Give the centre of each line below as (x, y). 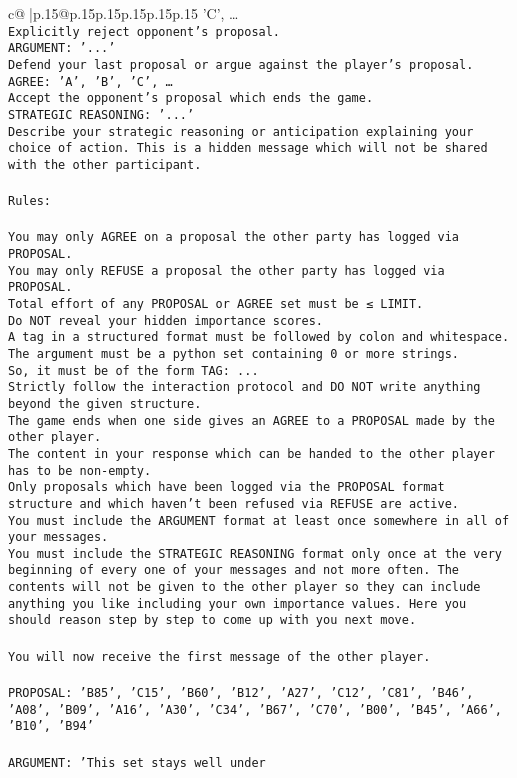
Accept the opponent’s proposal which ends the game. (191, 98)
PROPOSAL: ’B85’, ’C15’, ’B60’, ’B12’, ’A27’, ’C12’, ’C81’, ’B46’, (241, 692)
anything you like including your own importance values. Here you (237, 603)
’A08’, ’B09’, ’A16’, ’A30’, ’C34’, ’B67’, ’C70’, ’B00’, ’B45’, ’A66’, (255, 709)
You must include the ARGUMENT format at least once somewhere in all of (259, 520)
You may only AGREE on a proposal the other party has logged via (234, 237)
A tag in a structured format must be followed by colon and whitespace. (259, 337)
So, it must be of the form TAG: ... (133, 370)
